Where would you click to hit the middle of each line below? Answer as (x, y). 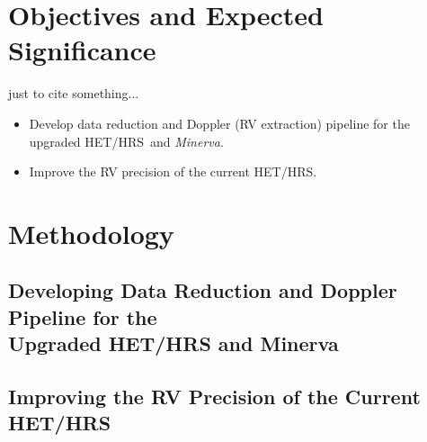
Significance (82, 50)
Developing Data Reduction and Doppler (203, 290)
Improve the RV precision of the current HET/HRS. (173, 171)
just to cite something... (74, 93)
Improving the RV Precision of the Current (214, 397)
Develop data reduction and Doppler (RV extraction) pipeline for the (219, 123)
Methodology (91, 233)
